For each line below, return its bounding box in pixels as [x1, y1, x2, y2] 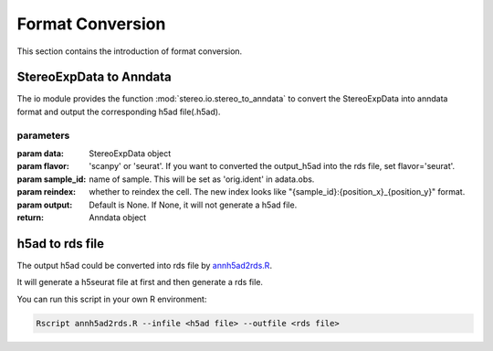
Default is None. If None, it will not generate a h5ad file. [89, 199, 298, 210]
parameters [16, 129, 70, 142]
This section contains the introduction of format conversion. [16, 46, 243, 57]
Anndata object [89, 211, 147, 223]
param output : [16, 199, 73, 210]
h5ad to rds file [16, 236, 105, 251]
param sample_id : [16, 174, 87, 185]
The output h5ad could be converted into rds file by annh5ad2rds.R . [16, 260, 273, 271]
